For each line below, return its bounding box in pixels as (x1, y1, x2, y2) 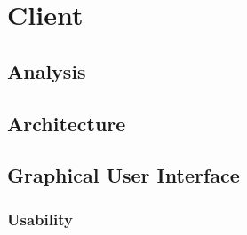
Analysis (7, 57, 86, 84)
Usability (7, 208, 73, 230)
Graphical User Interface (7, 161, 240, 189)
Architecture (7, 109, 126, 137)
